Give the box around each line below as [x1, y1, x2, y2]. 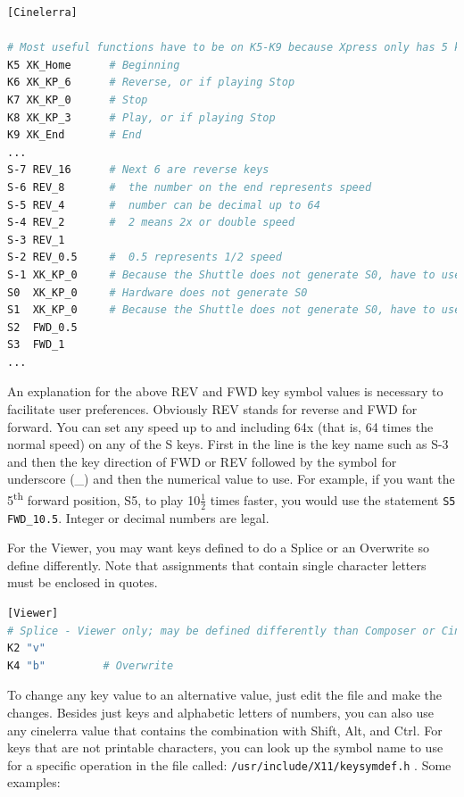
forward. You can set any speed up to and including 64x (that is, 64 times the [7, 417, 434, 436]
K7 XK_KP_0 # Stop [7, 93, 148, 106]
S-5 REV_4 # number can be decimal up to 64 [7, 198, 320, 212]
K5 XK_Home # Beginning [7, 58, 180, 71]
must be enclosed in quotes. [7, 573, 158, 592]
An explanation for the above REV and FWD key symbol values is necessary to [7, 382, 443, 401]
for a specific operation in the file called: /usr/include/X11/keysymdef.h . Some [7, 755, 452, 774]
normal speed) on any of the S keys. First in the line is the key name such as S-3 [7, 435, 449, 453]
